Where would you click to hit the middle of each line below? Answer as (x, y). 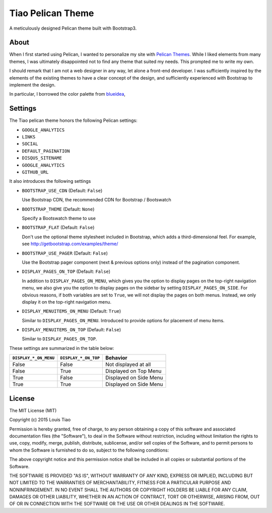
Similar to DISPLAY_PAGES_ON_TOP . (59, 339)
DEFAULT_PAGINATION (46, 151)
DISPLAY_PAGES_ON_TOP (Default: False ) (66, 271)
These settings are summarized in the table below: (62, 348)
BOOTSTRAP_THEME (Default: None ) (58, 209)
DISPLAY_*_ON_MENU (33, 358)
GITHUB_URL (35, 172)
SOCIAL (30, 144)
